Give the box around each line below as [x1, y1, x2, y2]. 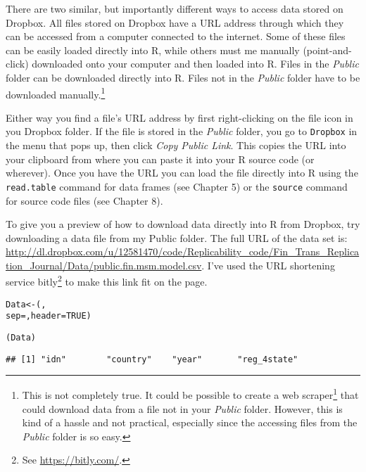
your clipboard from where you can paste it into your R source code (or [6, 151, 315, 166]
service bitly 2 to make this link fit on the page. [6, 272, 208, 289]
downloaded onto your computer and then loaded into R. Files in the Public [32, 56, 359, 71]
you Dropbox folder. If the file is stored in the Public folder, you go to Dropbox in [6, 124, 358, 139]
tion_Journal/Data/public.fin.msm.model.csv [6, 257, 202, 272]
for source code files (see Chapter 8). [6, 193, 163, 208]
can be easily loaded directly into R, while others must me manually [6, 42, 300, 57]
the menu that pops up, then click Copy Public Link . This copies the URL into [6, 138, 346, 153]
